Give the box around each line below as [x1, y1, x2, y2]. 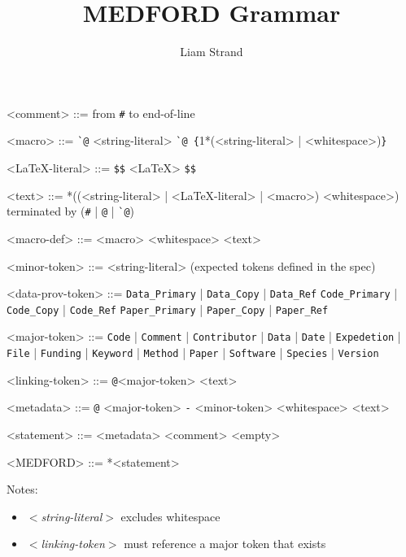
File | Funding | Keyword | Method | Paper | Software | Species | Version [7, 344, 379, 361]
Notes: [7, 481, 38, 498]
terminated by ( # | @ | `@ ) [7, 202, 135, 220]
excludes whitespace [120, 507, 220, 524]
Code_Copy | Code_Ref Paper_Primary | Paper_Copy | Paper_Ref [7, 300, 329, 317]
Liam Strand [180, 43, 243, 60]
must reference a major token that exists [124, 535, 326, 552]
